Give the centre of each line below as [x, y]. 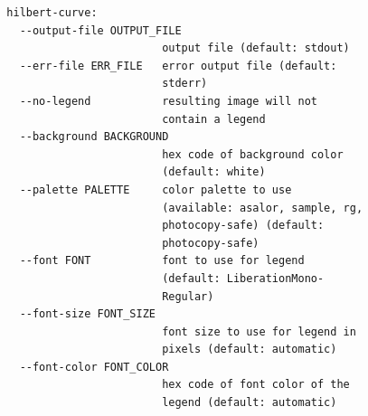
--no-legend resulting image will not [168, 101]
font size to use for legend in [259, 331]
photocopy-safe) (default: [243, 226]
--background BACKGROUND [94, 137]
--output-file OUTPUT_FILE [100, 30]
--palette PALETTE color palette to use [156, 189]
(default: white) [214, 172]
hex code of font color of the [256, 385]
